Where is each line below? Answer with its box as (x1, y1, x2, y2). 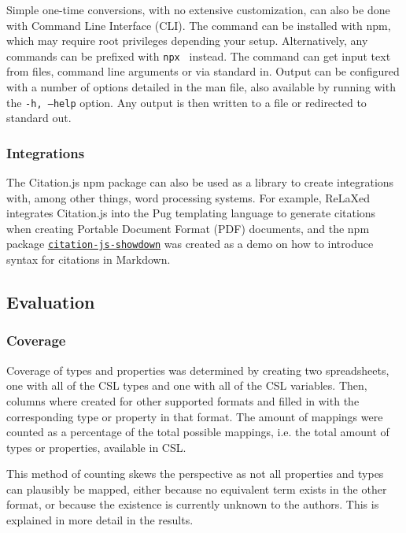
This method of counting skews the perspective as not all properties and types (6, 465, 384, 482)
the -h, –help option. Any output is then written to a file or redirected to (6, 94, 367, 110)
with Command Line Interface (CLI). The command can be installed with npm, (6, 17, 391, 33)
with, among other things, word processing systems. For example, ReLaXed (6, 189, 371, 205)
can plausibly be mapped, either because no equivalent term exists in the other (6, 480, 387, 497)
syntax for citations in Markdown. (6, 251, 171, 268)
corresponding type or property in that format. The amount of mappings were (6, 408, 383, 424)
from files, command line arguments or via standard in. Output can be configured (6, 63, 400, 80)
